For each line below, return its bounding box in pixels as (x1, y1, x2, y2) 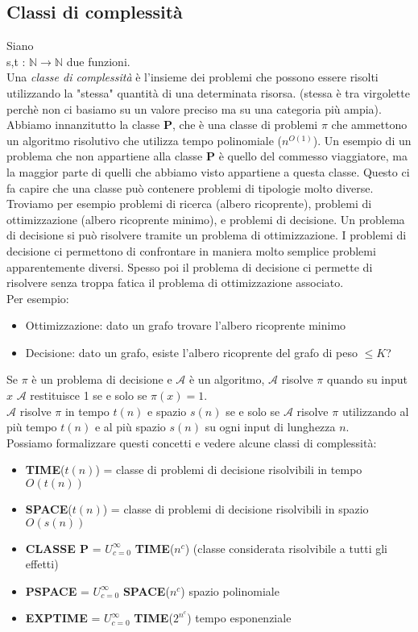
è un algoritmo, (188, 371, 265, 388)
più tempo (6, 418, 57, 435)
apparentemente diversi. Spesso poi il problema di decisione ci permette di (6, 258, 373, 275)
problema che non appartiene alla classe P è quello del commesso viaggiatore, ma (6, 148, 408, 164)
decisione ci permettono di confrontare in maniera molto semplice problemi (6, 242, 376, 259)
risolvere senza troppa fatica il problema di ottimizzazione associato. (6, 274, 344, 291)
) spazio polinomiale (180, 582, 279, 599)
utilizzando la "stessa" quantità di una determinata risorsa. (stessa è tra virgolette (6, 84, 410, 101)
